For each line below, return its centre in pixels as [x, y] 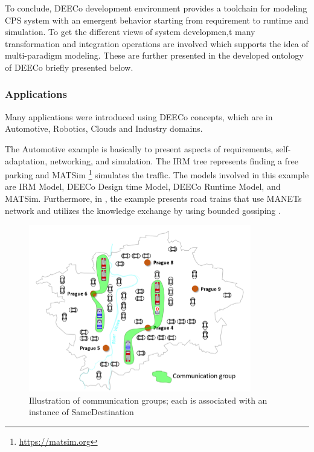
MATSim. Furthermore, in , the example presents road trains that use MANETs [153, 198]
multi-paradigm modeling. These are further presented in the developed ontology [154, 55]
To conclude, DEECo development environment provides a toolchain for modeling [156, 8]
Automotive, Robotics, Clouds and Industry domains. [104, 128]
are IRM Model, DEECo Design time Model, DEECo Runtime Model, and [143, 186]
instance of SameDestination [82, 412]
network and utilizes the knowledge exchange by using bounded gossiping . [143, 210]
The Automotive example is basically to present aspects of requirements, [139, 148]
